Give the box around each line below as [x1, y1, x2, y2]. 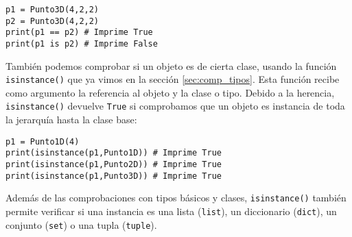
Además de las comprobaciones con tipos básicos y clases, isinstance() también [5, 190, 347, 205]
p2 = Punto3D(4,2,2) [5, 16, 99, 26]
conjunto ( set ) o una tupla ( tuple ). [5, 217, 157, 232]
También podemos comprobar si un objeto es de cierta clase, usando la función [5, 58, 337, 73]
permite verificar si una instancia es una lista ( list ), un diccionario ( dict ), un [5, 204, 337, 218]
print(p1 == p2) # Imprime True [5, 27, 153, 38]
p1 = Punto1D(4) [5, 136, 80, 147]
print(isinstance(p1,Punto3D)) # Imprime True [5, 171, 222, 181]
